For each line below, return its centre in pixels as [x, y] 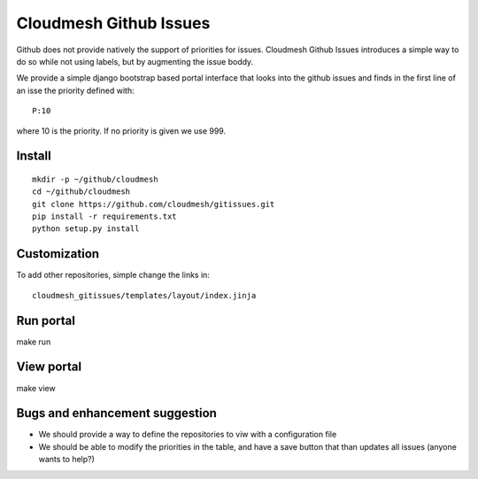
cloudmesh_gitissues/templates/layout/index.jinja [144, 295]
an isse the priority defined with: [75, 90]
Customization [58, 254]
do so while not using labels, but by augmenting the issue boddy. [135, 61]
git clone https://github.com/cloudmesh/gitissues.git [154, 204]
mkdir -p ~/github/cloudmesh [95, 179]
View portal [49, 367]
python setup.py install [86, 229]
